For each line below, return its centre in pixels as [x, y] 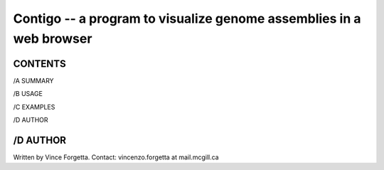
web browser [53, 38]
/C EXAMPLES [34, 107]
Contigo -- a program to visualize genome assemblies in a [187, 18]
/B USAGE [28, 94]
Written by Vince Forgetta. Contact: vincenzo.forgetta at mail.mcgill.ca [116, 157]
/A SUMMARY [33, 80]
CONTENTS [40, 64]
